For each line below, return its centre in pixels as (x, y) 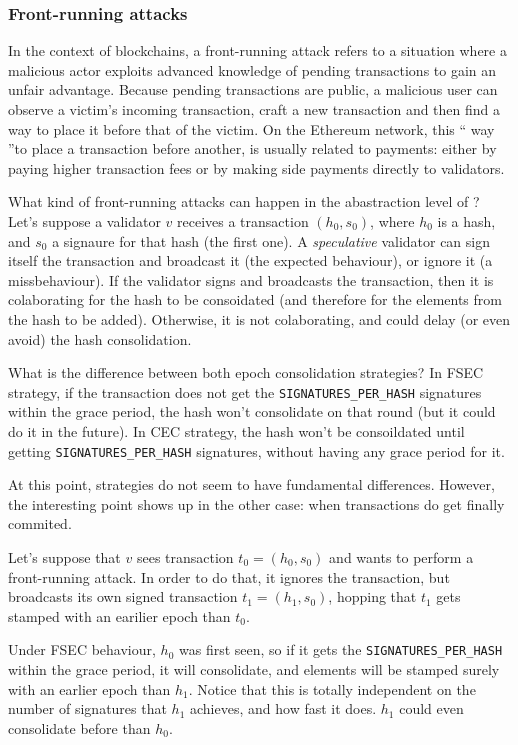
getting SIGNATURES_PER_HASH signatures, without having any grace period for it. (256, 450)
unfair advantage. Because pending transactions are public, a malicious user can (253, 89)
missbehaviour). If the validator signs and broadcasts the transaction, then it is (251, 279)
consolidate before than (79, 727)
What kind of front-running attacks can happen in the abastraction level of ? (244, 201)
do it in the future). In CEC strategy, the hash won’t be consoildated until (236, 430)
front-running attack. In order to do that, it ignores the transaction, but (229, 576)
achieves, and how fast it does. (283, 708)
